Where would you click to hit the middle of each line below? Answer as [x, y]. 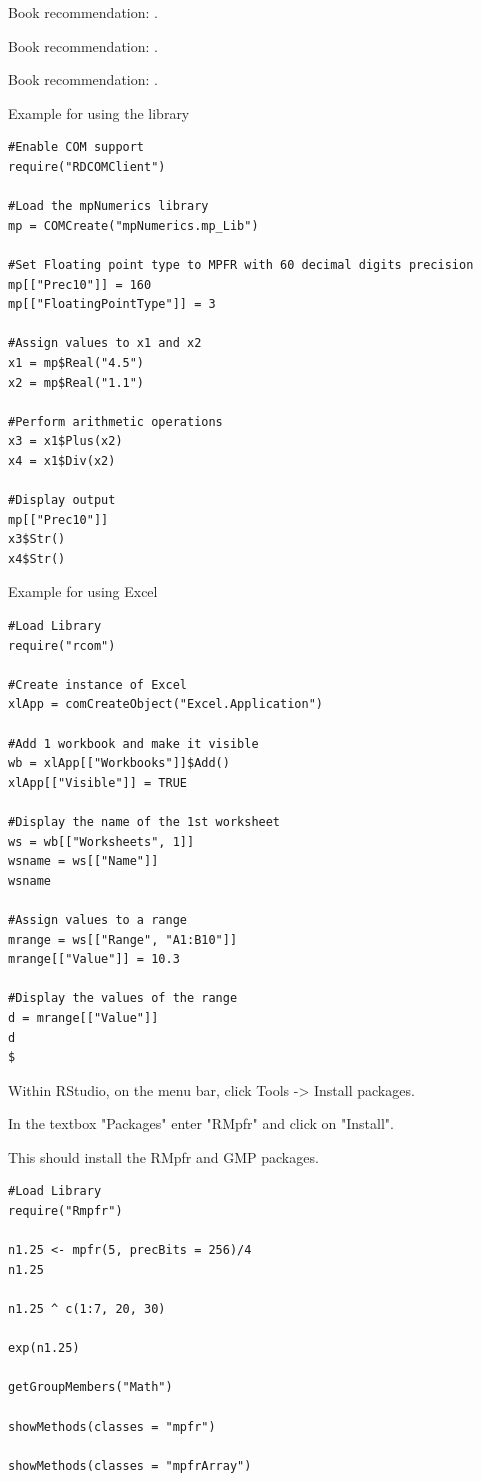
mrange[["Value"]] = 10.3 [94, 959]
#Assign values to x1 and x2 [105, 343]
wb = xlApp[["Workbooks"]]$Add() [119, 763]
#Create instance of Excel [97, 684]
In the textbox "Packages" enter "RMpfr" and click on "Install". [201, 1123]
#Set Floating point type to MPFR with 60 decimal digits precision [241, 264]
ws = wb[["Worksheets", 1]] [101, 841]
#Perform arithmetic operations [115, 421]
